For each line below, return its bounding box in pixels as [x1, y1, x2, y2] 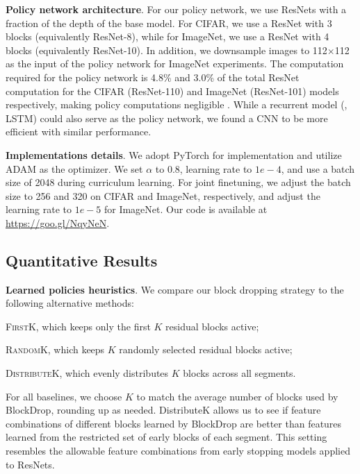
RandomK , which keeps [6, 342, 105, 357]
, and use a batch [281, 161, 355, 176]
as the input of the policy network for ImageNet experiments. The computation [6, 56, 344, 71]
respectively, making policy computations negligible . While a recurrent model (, [6, 97, 347, 112]
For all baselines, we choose [6, 389, 122, 403]
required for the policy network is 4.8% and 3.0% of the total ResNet [6, 69, 300, 84]
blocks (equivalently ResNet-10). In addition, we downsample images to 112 [6, 42, 327, 57]
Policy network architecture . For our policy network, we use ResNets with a [6, 2, 347, 16]
